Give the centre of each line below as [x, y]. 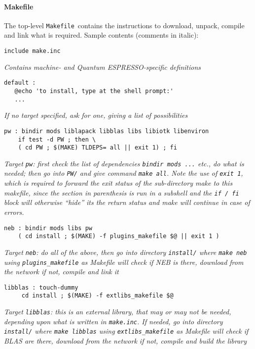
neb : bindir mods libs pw [48, 228]
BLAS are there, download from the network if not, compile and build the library [126, 341]
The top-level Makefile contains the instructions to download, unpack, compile [124, 25]
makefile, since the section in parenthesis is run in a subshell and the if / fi [122, 192]
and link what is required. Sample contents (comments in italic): [101, 35]
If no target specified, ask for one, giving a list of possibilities [96, 115]
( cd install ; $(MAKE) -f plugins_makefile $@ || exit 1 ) [119, 236]
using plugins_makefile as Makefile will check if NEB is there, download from [124, 262]
